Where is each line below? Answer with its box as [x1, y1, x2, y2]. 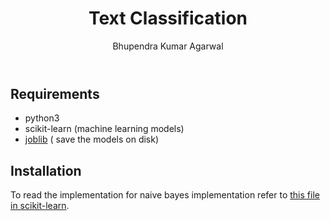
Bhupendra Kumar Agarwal [112, 40, 224, 52]
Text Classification [88, 7, 248, 30]
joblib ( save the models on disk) [24, 133, 160, 146]
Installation [10, 162, 82, 179]
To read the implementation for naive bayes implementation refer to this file [10, 189, 320, 201]
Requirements [10, 85, 100, 102]
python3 [24, 112, 60, 124]
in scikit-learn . [10, 200, 70, 212]
